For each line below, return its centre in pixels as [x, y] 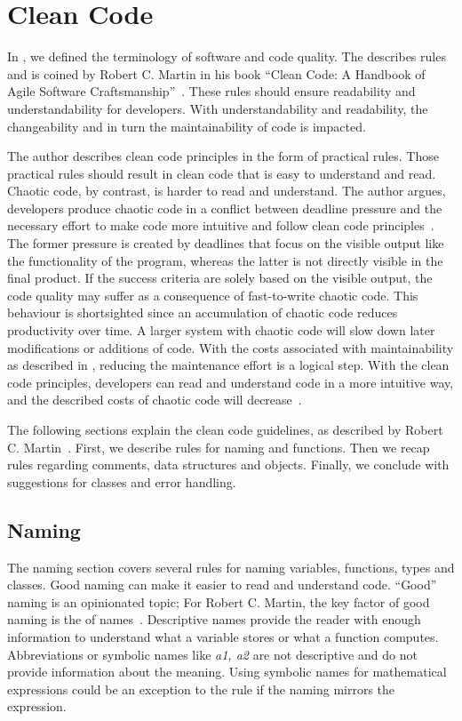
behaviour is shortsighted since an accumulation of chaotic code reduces [203, 312]
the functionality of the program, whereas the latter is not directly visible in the [225, 260]
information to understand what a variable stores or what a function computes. [223, 636]
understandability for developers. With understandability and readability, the [218, 108]
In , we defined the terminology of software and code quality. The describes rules [227, 56]
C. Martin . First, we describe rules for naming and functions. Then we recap [219, 447]
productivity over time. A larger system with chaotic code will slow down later [221, 330]
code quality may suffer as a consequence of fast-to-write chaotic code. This [213, 295]
